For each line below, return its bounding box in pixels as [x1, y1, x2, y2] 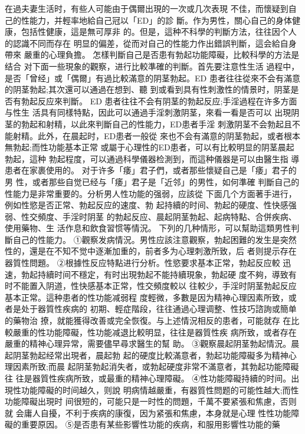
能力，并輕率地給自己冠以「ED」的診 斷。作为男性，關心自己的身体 [29, 14, 292, 26]
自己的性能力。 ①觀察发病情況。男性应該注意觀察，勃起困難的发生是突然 [12, 233, 297, 245]
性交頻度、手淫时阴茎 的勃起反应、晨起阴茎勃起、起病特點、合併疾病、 [21, 210, 297, 222]
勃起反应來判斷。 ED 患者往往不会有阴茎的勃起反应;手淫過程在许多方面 [21, 94, 297, 107]
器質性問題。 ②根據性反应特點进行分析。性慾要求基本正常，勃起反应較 [5, 257, 280, 269]
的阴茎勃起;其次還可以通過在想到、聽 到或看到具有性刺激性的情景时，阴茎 [5, 83, 291, 96]
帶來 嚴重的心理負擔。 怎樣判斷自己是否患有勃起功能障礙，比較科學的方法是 [5, 48, 300, 61]
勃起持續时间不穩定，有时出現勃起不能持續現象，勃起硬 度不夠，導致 [21, 268, 288, 280]
